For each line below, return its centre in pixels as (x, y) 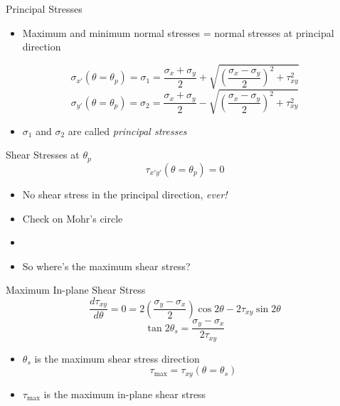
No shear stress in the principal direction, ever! (125, 194)
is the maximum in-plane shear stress (125, 394)
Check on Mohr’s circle (73, 218)
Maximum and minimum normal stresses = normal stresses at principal (178, 32)
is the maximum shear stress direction (117, 358)
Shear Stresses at (43, 155)
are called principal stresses (127, 130)
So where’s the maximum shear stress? (106, 266)
